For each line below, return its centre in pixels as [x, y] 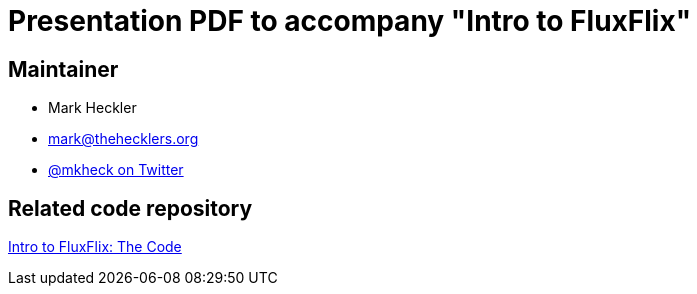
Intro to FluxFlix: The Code [95, 247]
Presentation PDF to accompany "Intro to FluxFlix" [350, 21]
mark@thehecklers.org [123, 139]
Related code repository [130, 208]
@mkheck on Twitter [116, 170]
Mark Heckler [92, 108]
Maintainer [63, 69]
